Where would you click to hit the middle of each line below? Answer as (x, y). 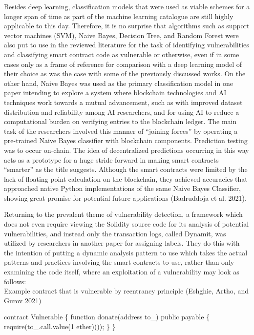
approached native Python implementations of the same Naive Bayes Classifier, (122, 188)
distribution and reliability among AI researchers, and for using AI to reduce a (122, 112)
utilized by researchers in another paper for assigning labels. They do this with (122, 243)
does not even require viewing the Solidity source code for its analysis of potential (127, 224)
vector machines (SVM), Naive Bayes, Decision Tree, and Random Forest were (121, 35)
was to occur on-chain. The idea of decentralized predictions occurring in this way (127, 150)
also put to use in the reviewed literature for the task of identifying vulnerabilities (127, 45)
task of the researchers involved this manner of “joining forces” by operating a (121, 131)
